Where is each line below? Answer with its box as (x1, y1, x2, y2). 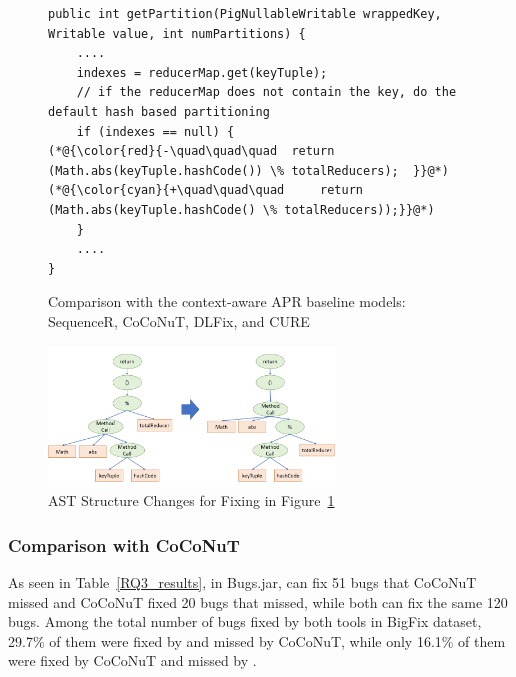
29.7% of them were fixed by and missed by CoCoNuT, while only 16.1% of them (8, 630, 506, 651)
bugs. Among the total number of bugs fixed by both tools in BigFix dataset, (8, 611, 482, 632)
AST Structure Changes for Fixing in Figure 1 (48, 490, 335, 511)
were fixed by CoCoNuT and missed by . (8, 650, 257, 671)
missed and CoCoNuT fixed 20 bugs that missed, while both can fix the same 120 (8, 591, 508, 612)
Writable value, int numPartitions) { (48, 26, 306, 41)
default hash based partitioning (48, 104, 270, 119)
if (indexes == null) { (76, 124, 235, 139)
